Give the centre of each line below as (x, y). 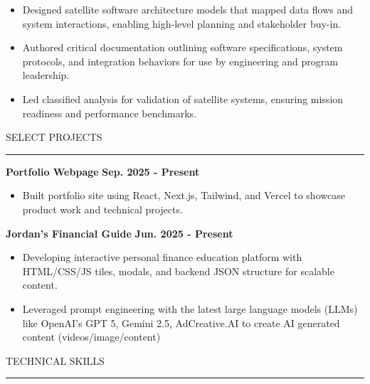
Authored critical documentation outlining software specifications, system (183, 47)
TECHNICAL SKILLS (55, 360)
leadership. (46, 75)
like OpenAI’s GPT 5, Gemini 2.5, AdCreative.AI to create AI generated (181, 322)
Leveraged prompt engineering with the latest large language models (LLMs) (190, 308)
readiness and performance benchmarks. (110, 113)
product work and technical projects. (102, 209)
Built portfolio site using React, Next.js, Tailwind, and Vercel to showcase (184, 195)
